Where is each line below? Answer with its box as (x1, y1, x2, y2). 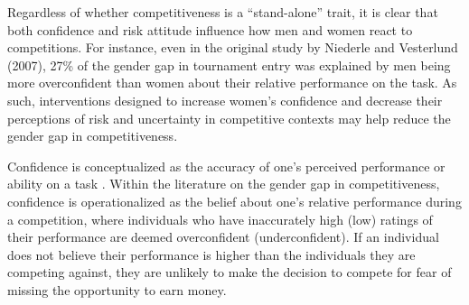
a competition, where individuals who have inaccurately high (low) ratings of (7, 209, 433, 228)
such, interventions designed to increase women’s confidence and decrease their (7, 90, 443, 109)
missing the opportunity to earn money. (7, 280, 227, 299)
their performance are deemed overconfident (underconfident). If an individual (7, 227, 439, 246)
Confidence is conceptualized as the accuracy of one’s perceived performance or (7, 156, 446, 175)
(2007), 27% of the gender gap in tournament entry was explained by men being (7, 55, 451, 74)
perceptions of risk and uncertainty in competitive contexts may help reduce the (7, 108, 451, 127)
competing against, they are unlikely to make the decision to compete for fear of (7, 263, 452, 282)
